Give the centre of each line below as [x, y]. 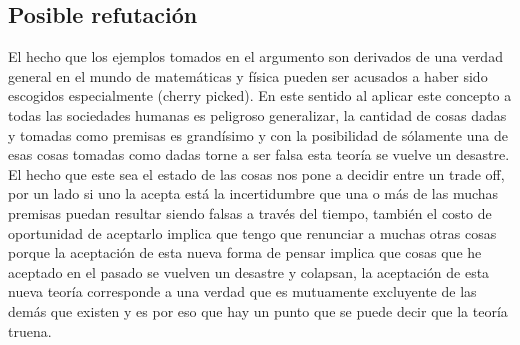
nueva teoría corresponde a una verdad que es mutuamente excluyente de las [242, 291]
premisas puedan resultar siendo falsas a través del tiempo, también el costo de [250, 212]
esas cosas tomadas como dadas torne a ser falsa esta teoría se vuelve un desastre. [259, 154]
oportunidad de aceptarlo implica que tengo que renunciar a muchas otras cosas [252, 232]
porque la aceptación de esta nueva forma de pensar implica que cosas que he [245, 252]
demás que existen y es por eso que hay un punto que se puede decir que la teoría [258, 310]
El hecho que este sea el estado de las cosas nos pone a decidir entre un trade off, [256, 173]
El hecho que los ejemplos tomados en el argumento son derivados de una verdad [255, 56]
